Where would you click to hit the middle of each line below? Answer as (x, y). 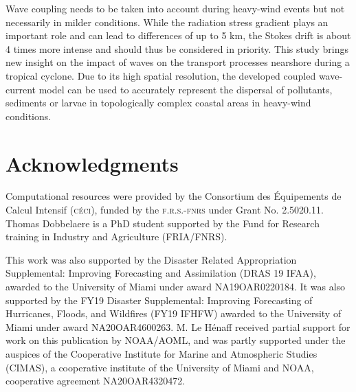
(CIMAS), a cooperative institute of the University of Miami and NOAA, (160, 367)
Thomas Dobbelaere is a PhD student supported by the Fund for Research (163, 223)
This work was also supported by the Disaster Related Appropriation (151, 259)
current (21, 89)
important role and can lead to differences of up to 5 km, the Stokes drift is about (178, 35)
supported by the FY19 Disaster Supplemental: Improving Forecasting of (159, 300)
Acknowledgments (92, 163)
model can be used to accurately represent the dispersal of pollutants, (186, 89)
